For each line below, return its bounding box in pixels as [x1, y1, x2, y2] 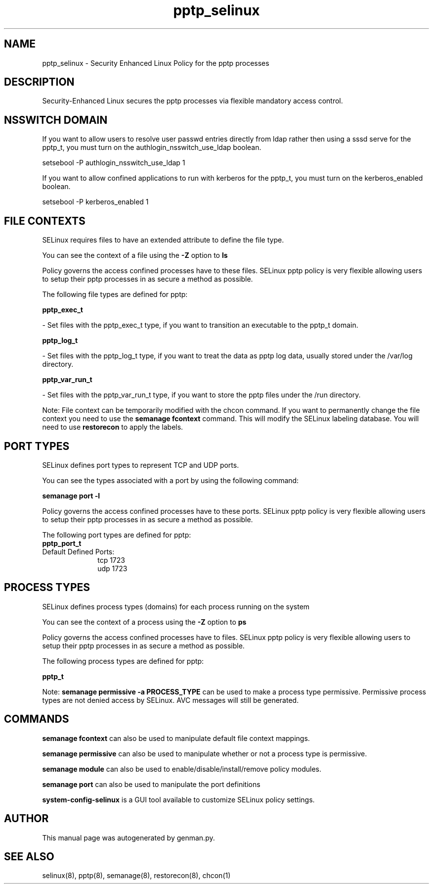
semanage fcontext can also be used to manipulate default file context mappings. [42, 734, 310, 742]
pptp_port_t [42, 539, 82, 547]
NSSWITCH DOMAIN [4, 113, 108, 126]
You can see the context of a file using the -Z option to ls [42, 251, 228, 260]
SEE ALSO [4, 850, 54, 863]
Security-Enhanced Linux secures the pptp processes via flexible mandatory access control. [42, 97, 343, 105]
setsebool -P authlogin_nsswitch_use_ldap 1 [42, 158, 185, 167]
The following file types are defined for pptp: [42, 290, 188, 299]
